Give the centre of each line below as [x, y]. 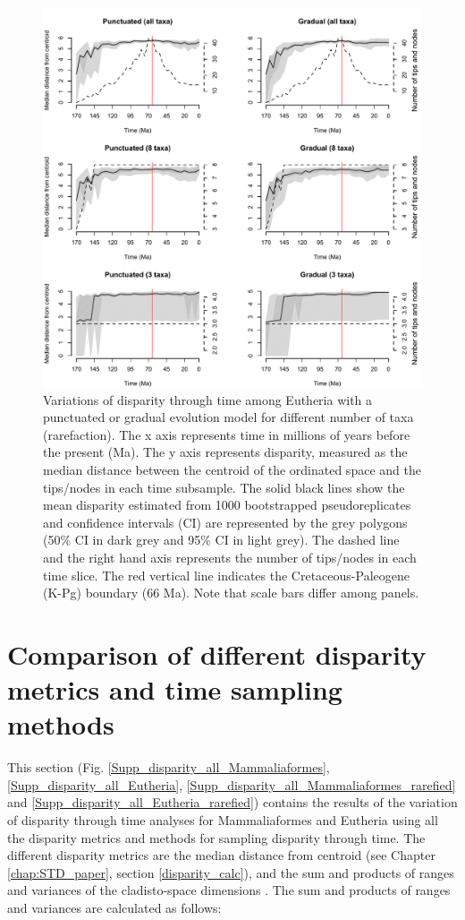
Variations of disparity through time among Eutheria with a [208, 399]
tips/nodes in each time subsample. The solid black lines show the [224, 487]
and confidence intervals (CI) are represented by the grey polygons [225, 522]
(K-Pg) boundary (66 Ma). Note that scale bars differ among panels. [231, 593]
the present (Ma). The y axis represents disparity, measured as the [225, 452]
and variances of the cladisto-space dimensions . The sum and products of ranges [229, 890]
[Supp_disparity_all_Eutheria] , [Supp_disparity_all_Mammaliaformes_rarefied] [232, 784]
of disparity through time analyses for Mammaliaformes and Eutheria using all [223, 820]
